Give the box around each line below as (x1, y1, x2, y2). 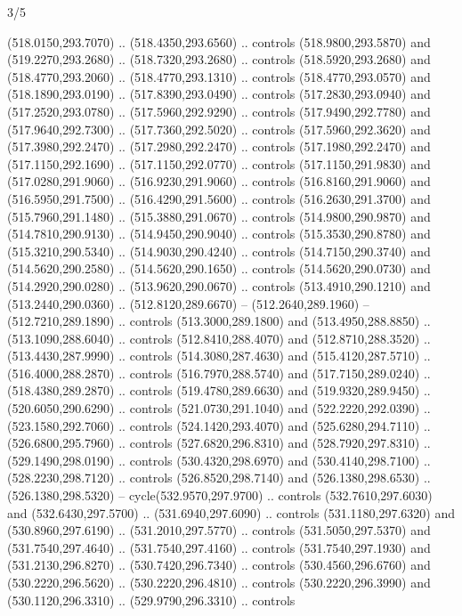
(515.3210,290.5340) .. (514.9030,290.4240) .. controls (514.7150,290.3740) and (7, 241, 431, 260)
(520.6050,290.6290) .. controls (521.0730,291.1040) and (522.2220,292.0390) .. (7, 399, 431, 417)
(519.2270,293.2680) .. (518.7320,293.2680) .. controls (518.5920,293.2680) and (7, 50, 431, 69)
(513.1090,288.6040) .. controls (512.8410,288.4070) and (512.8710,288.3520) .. (7, 328, 431, 347)
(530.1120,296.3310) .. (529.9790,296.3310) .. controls (7, 590, 296, 609)
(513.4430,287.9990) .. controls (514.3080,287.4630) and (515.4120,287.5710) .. (7, 346, 431, 365)
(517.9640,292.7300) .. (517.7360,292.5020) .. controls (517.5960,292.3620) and (7, 119, 431, 138)
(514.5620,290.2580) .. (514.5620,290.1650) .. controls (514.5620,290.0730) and (7, 259, 431, 278)
